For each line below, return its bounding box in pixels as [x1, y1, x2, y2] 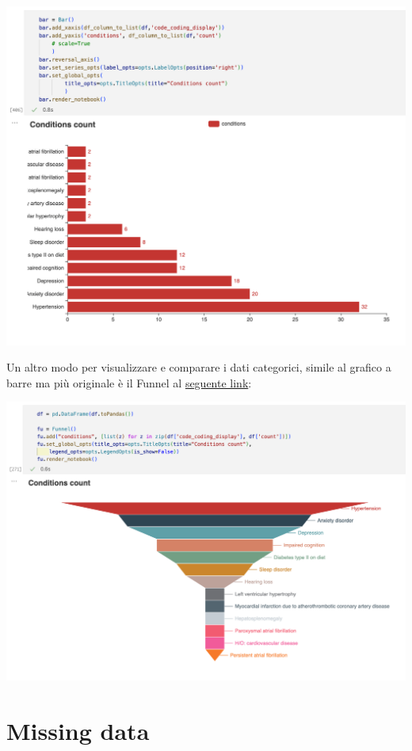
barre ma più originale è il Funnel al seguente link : [6, 374, 252, 391]
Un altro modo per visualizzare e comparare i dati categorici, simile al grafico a [6, 359, 391, 375]
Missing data [6, 715, 150, 747]
